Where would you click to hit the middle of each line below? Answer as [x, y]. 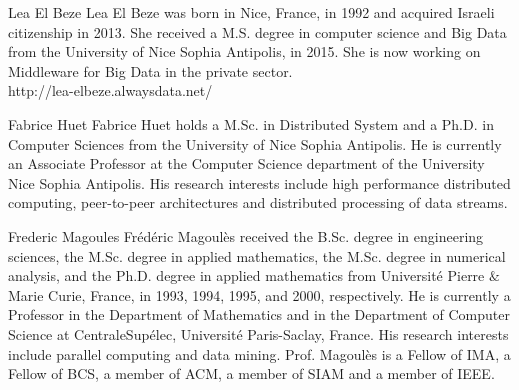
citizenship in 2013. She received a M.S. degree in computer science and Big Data [257, 31]
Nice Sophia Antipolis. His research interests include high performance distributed [259, 182]
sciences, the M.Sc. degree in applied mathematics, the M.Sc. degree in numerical [257, 255]
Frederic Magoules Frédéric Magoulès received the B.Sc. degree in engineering [246, 235]
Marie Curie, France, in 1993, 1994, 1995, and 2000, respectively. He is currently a [259, 294]
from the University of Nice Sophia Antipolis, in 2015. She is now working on [244, 51]
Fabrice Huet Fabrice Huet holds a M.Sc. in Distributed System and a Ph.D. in [251, 123]
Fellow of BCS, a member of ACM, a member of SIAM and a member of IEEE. [251, 373]
